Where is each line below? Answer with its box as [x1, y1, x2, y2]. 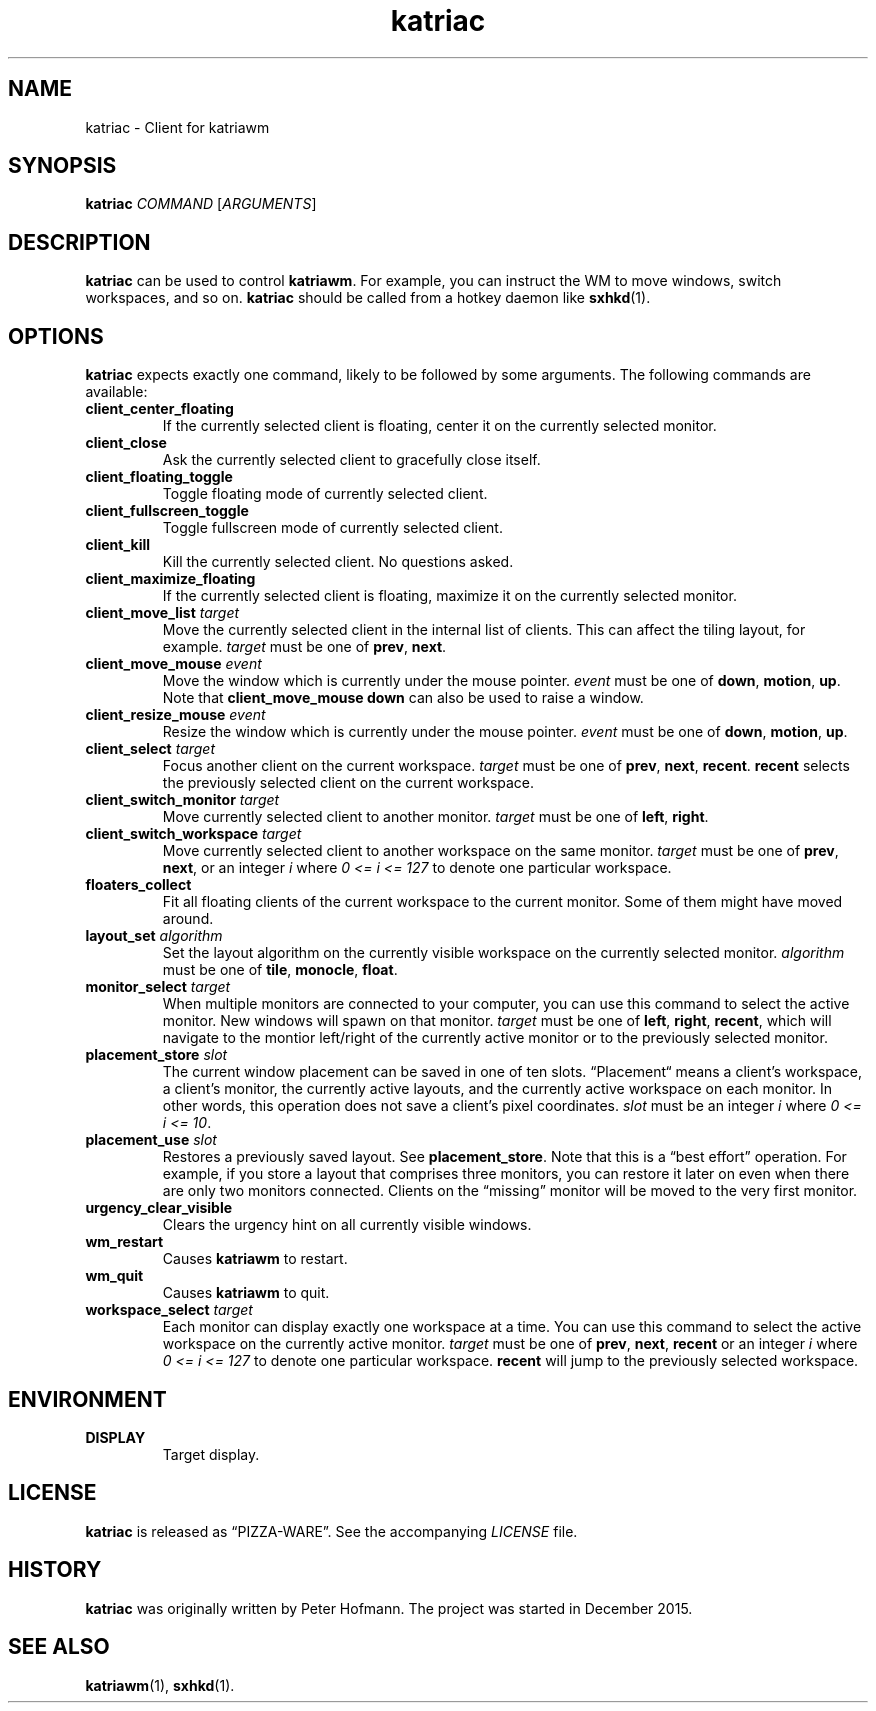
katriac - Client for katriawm [85, 118, 270, 136]
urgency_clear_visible [85, 1199, 233, 1217]
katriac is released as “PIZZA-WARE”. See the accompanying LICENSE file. [85, 1522, 578, 1540]
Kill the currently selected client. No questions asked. [162, 553, 514, 571]
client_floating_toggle [85, 468, 233, 486]
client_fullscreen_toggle [85, 502, 249, 520]
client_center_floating [85, 400, 234, 418]
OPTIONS [8, 323, 104, 349]
